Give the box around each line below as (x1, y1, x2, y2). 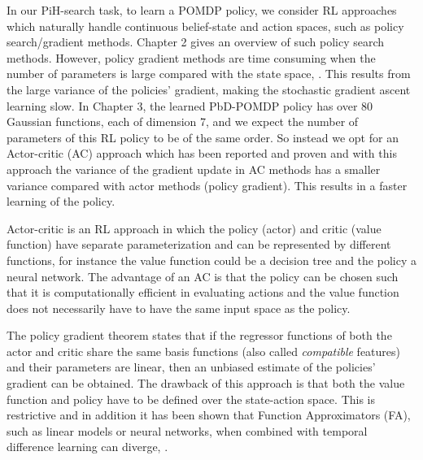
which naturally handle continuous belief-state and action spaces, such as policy (7, 17, 404, 34)
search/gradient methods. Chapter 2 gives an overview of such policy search (7, 33, 385, 50)
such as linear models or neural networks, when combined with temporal (7, 422, 368, 439)
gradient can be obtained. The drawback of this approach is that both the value (7, 375, 405, 392)
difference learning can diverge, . (7, 438, 168, 455)
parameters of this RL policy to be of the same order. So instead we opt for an (7, 128, 399, 145)
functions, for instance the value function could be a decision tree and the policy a (7, 251, 416, 268)
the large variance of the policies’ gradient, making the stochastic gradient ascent (7, 80, 411, 98)
